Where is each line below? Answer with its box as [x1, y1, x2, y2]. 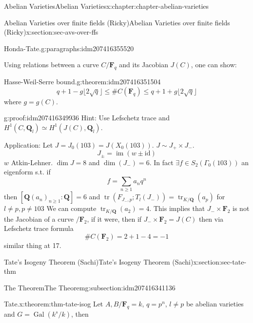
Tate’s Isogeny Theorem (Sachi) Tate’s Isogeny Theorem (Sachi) [4, 256, 194, 266]
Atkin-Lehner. [11, 157, 53, 167]
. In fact [149, 157, 174, 167]
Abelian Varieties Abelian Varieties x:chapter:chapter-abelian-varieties [4, 1, 209, 11]
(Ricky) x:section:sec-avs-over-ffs [4, 27, 98, 37]
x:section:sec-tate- [193, 256, 247, 266]
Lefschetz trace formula [4, 223, 74, 233]
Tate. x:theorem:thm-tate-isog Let [4, 299, 103, 309]
